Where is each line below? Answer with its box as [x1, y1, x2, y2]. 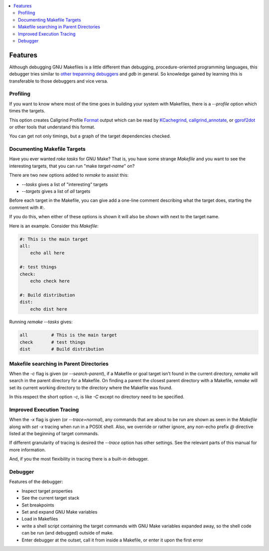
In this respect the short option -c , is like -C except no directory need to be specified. [9, 394, 184, 400]
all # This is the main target [19, 332, 117, 338]
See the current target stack [21, 495, 80, 501]
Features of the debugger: [9, 479, 63, 485]
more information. [9, 447, 46, 453]
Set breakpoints [21, 502, 54, 508]
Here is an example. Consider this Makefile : [9, 223, 99, 229]
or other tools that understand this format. [9, 124, 96, 130]
